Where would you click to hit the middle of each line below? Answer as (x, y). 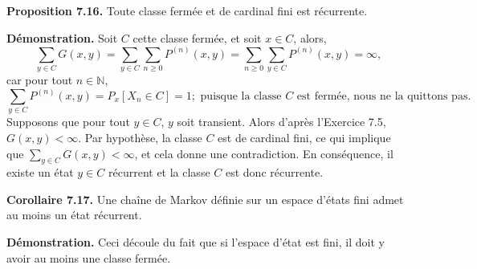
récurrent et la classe (159, 172)
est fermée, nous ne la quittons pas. (384, 96)
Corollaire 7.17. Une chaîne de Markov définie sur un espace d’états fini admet (205, 199)
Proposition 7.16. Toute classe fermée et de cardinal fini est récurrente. (187, 10)
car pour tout (40, 79)
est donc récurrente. (274, 172)
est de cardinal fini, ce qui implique (304, 137)
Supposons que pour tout (68, 122)
